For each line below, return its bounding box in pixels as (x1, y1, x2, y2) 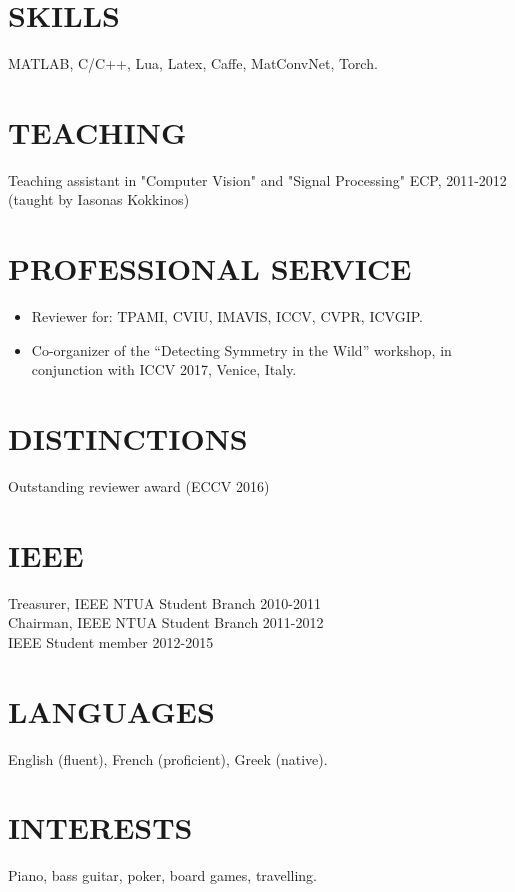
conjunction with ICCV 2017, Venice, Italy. (31, 359, 297, 380)
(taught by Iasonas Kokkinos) (8, 189, 190, 210)
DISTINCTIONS (8, 418, 248, 459)
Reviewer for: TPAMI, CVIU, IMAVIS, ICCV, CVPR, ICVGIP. (31, 306, 423, 327)
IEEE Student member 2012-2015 (8, 631, 214, 652)
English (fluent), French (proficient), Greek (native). (8, 748, 328, 769)
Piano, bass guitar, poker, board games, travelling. (8, 865, 318, 886)
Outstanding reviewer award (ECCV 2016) (8, 476, 270, 497)
